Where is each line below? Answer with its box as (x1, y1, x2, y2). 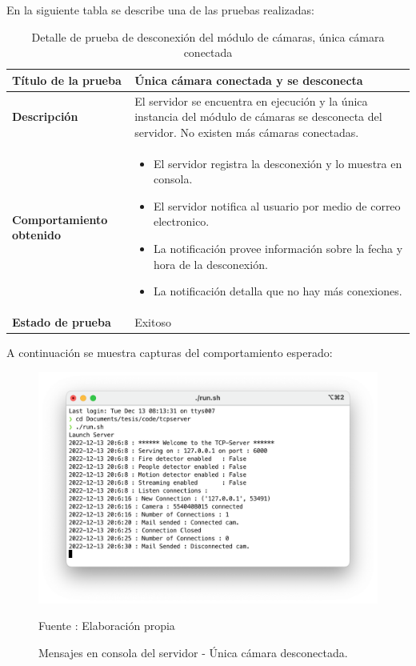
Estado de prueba (12, 314, 111, 331)
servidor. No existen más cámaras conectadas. (134, 123, 359, 140)
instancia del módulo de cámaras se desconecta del (134, 108, 382, 125)
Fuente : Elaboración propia (38, 617, 175, 634)
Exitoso (134, 314, 171, 331)
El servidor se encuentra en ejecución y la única (134, 92, 368, 109)
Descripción (12, 108, 78, 125)
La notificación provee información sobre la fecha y (153, 240, 403, 257)
